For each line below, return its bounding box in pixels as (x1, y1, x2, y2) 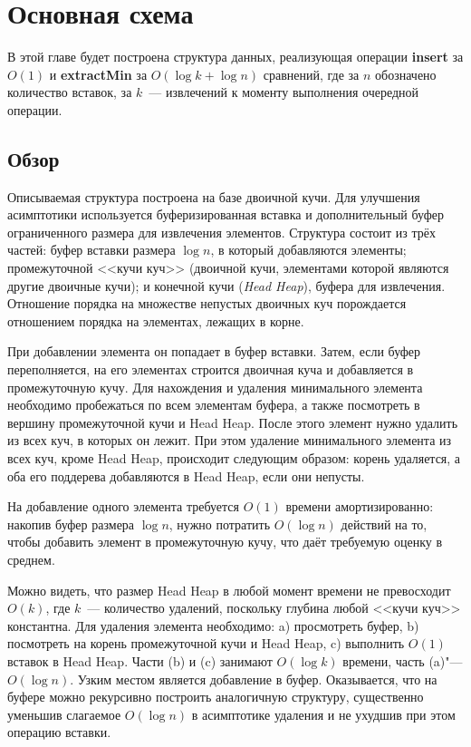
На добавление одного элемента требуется (7, 497, 239, 516)
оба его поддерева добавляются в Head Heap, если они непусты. (7, 466, 365, 485)
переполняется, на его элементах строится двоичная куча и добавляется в (7, 360, 414, 379)
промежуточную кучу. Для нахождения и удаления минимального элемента (7, 377, 423, 396)
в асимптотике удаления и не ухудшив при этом (191, 704, 456, 723)
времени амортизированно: (285, 497, 434, 516)
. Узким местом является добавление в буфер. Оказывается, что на (70, 669, 437, 688)
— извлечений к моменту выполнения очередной (149, 82, 419, 102)
